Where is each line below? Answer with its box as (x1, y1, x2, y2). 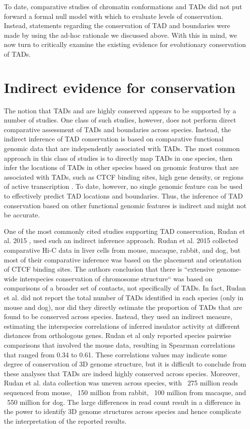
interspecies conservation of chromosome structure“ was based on (19, 273, 213, 283)
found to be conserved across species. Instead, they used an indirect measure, (4, 311, 233, 322)
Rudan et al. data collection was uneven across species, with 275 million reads (4, 378, 238, 388)
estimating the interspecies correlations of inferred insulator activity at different (4, 321, 240, 331)
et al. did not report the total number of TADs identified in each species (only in (4, 292, 244, 302)
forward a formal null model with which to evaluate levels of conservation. (4, 11, 223, 21)
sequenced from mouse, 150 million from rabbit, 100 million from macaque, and (4, 387, 246, 397)
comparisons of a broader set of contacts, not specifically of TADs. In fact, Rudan (4, 283, 246, 293)
